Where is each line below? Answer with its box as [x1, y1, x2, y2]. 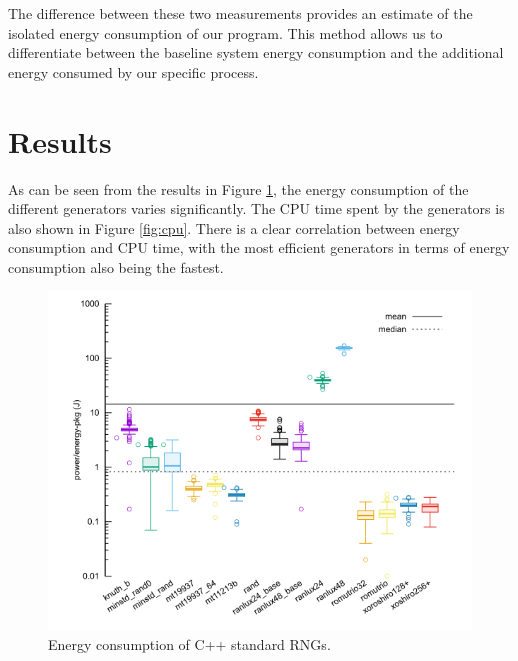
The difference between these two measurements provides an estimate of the [8, 3, 473, 23]
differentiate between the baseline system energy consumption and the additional [8, 42, 504, 63]
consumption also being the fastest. [8, 256, 224, 277]
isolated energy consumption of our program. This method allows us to [8, 22, 443, 43]
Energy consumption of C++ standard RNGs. [48, 634, 331, 655]
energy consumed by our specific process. [8, 61, 259, 82]
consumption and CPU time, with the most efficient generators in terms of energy [8, 237, 510, 258]
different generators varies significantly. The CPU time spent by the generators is [8, 198, 505, 219]
